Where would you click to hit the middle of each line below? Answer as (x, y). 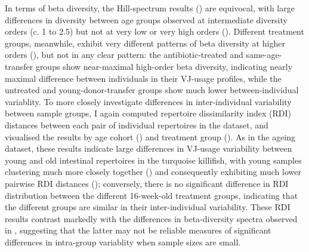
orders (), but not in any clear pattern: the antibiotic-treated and (124, 55)
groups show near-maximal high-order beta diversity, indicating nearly (164, 66)
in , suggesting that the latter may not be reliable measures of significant (138, 230)
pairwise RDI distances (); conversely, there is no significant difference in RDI (147, 183)
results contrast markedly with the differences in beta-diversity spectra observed (151, 218)
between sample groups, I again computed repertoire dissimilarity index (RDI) (148, 113)
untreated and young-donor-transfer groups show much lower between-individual (152, 90)
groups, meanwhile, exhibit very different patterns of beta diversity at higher (145, 43)
